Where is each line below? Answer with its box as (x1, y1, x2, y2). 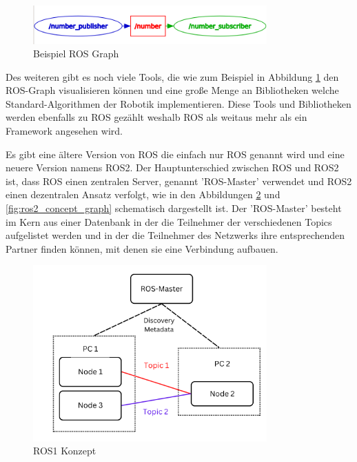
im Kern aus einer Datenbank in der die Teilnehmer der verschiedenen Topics (6, 214, 332, 229)
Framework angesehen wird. (6, 124, 123, 138)
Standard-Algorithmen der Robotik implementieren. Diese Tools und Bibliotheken (6, 96, 351, 110)
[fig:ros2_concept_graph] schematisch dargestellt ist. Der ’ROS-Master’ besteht (6, 201, 342, 215)
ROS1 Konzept (33, 443, 96, 458)
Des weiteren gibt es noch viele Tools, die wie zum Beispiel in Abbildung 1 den (6, 69, 339, 84)
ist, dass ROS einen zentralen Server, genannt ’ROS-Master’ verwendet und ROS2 (6, 173, 352, 188)
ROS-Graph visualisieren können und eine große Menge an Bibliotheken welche (6, 83, 339, 97)
